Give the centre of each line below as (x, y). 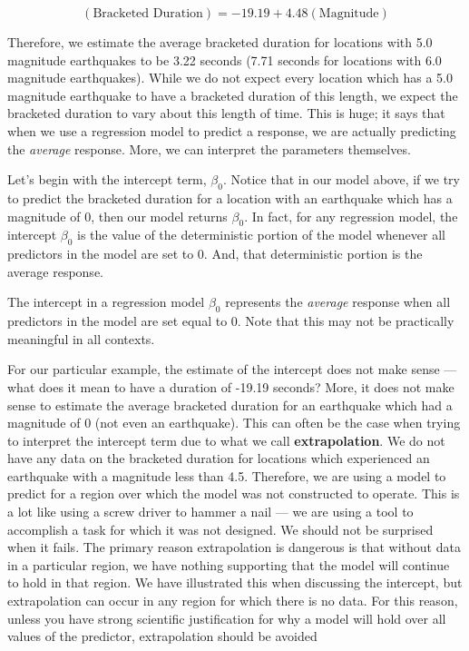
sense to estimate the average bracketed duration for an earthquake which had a (230, 404)
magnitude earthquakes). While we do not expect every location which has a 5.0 (230, 78)
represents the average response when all (338, 302)
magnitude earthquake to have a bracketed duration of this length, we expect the (233, 95)
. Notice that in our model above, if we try (341, 179)
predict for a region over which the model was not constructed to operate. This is (234, 493)
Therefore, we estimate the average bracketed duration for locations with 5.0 (220, 42)
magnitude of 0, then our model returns (117, 216)
